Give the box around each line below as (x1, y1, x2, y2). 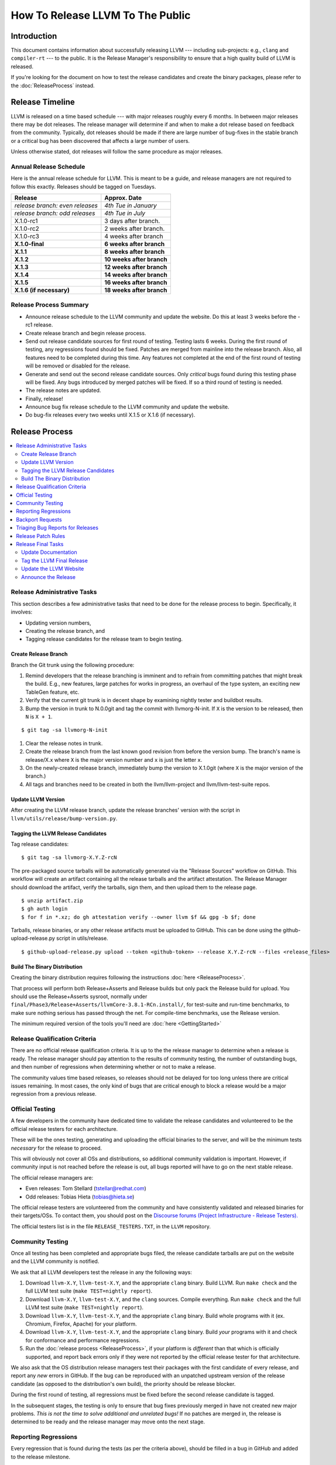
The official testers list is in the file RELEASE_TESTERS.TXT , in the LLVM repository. (11, 1222, 211, 1230)
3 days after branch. (104, 217, 160, 225)
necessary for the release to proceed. (11, 1144, 102, 1151)
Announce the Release (21, 573, 76, 580)
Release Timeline (11, 97, 76, 107)
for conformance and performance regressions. (25, 1337, 140, 1344)
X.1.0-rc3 (14, 232, 39, 240)
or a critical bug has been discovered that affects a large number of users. (11, 137, 190, 144)
